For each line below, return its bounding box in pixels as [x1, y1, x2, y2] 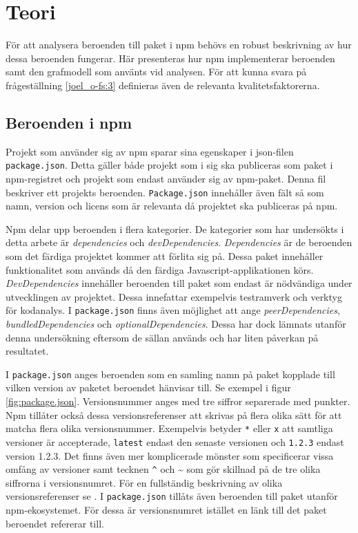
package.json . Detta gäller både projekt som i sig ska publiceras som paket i [6, 158, 333, 172]
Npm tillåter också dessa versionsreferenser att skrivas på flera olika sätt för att [6, 407, 342, 422]
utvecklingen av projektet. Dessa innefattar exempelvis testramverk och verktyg [6, 289, 342, 303]
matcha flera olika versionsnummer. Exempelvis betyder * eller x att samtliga [6, 421, 333, 436]
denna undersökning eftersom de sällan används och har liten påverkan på [6, 330, 319, 344]
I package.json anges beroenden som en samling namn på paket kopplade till [6, 366, 335, 381]
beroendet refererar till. [6, 516, 104, 530]
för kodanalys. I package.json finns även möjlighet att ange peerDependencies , [6, 303, 340, 317]
